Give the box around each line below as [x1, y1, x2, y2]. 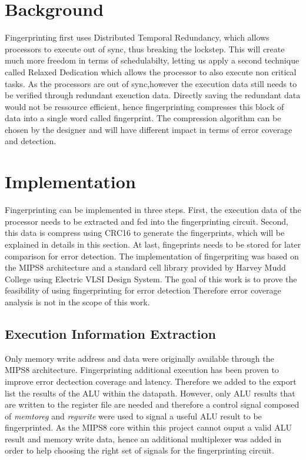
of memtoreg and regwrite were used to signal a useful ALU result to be [5, 409, 262, 422]
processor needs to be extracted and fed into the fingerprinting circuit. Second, [5, 215, 288, 227]
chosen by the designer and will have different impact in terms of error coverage [5, 123, 292, 135]
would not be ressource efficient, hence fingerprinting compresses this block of [5, 100, 284, 112]
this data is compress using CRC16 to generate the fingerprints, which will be [5, 226, 285, 239]
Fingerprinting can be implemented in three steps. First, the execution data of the [5, 204, 301, 216]
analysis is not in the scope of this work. [5, 295, 150, 308]
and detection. [5, 135, 56, 147]
